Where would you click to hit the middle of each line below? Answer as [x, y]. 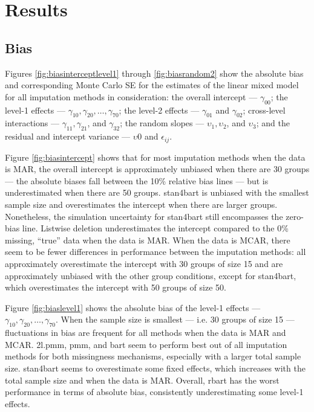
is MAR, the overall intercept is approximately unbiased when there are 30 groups [157, 169]
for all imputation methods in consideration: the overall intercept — [131, 96]
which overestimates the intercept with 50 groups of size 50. [116, 287]
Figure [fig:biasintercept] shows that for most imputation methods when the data [155, 157]
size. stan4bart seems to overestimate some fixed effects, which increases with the [155, 368]
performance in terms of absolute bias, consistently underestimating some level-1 [154, 392]
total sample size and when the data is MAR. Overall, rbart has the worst [142, 380]
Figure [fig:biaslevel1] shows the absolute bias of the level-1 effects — [133, 307]
